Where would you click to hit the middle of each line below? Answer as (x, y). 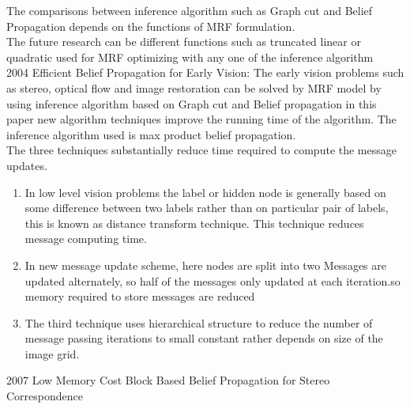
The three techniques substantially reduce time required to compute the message (201, 150)
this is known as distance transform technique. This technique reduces (194, 223)
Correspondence (45, 396)
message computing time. (86, 239)
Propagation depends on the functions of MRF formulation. (151, 26)
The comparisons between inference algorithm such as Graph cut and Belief (190, 10)
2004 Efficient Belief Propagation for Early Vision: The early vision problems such (205, 72)
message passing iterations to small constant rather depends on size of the (204, 338)
